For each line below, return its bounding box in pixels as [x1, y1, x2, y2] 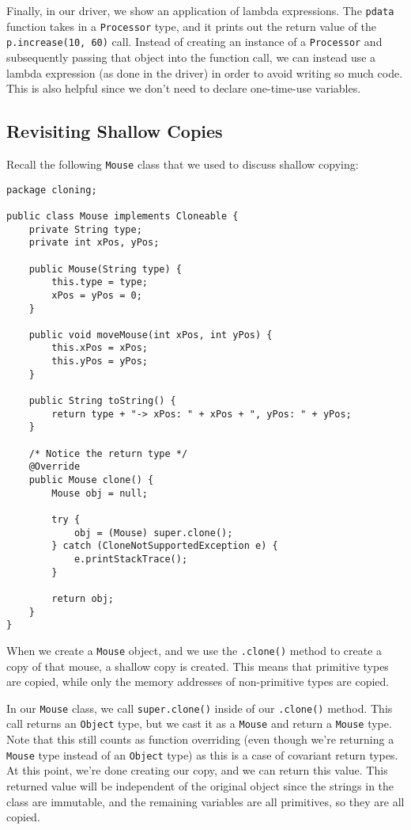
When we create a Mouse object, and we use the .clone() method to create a [6, 642, 383, 658]
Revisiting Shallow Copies [6, 119, 223, 143]
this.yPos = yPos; [51, 356, 148, 367]
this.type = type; [51, 276, 148, 288]
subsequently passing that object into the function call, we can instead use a [6, 48, 376, 65]
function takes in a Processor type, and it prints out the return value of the [6, 17, 377, 34]
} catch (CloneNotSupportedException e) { [51, 540, 278, 552]
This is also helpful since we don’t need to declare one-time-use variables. [6, 80, 361, 97]
